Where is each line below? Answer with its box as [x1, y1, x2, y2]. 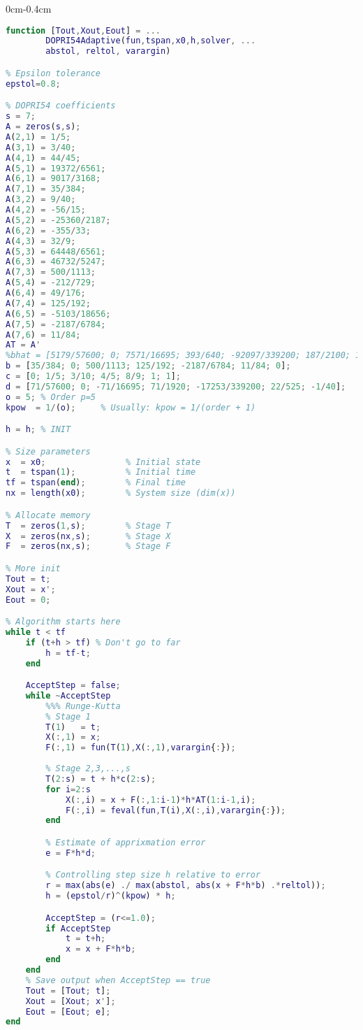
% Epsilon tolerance [6, 68, 101, 78]
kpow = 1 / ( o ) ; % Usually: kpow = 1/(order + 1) [6, 402, 256, 413]
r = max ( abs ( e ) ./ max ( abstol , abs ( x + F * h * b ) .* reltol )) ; [45, 880, 326, 891]
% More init [6, 563, 61, 573]
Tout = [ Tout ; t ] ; [25, 985, 111, 996]
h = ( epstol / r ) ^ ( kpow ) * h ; [45, 891, 176, 901]
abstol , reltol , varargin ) [45, 46, 171, 57]
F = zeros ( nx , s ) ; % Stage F [6, 541, 171, 552]
